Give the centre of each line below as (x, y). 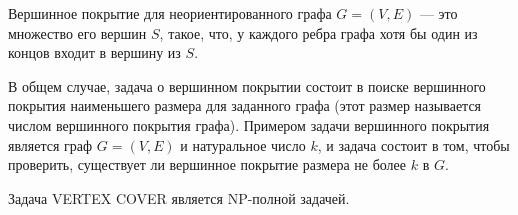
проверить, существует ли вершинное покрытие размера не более (207, 164)
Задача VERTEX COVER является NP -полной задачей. (179, 197)
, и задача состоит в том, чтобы (413, 144)
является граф (50, 144)
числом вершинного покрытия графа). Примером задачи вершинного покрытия (249, 124)
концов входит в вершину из (94, 52)
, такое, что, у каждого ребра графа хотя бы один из (318, 32)
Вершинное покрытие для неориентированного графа (170, 13)
